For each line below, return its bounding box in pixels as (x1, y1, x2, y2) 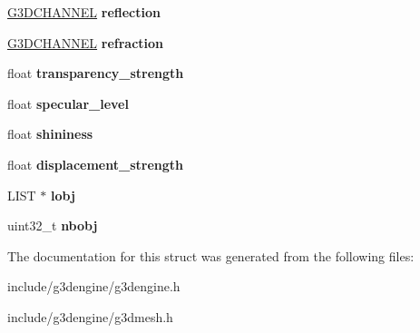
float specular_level (7, 93, 129, 113)
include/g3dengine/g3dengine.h (7, 277, 181, 296)
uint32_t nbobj (7, 216, 98, 235)
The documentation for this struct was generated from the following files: (7, 246, 415, 265)
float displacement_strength (7, 154, 183, 173)
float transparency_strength (7, 64, 184, 83)
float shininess (7, 124, 93, 143)
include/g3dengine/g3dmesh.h (7, 307, 173, 326)
